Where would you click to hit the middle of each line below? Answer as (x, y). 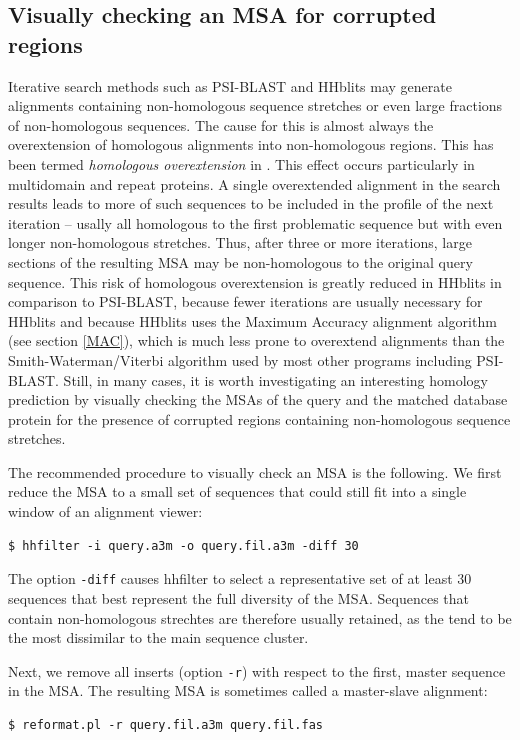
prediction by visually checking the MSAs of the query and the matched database (258, 399)
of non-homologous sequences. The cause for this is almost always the (221, 124)
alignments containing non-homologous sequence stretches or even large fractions (255, 105)
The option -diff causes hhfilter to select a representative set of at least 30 (240, 578)
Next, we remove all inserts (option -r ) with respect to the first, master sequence (257, 670)
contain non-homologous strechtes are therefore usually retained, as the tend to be (260, 617)
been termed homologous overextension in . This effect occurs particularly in (241, 163)
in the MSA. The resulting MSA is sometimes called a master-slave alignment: (248, 690)
